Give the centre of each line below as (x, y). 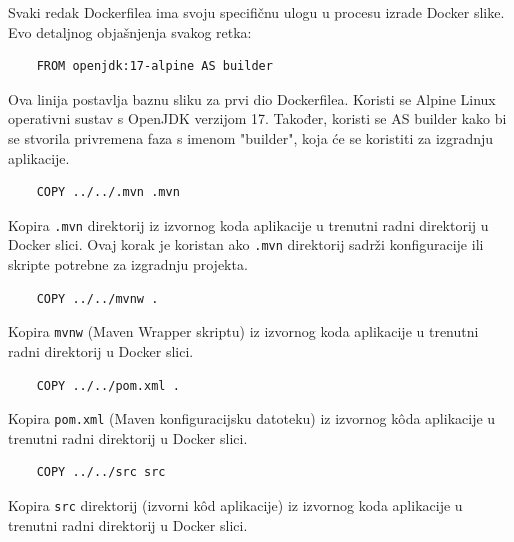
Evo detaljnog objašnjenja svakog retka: (130, 31)
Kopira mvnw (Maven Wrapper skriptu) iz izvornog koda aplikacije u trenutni (243, 331)
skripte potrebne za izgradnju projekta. (128, 264)
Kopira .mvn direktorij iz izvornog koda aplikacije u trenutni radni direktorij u (248, 224)
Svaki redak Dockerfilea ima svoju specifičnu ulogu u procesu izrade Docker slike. (256, 12)
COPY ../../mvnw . (97, 298)
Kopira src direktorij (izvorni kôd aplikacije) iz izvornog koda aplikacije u (235, 504)
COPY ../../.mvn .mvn (108, 192)
